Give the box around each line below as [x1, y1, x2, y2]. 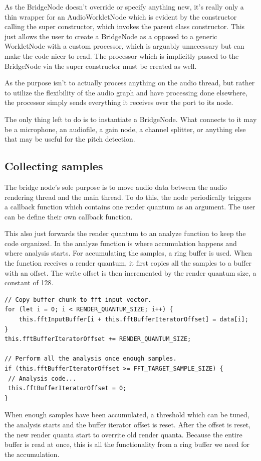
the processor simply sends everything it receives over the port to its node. [5, 97, 233, 107]
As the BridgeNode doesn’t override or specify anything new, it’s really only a [5, 2, 244, 12]
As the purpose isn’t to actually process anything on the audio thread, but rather [5, 77, 255, 88]
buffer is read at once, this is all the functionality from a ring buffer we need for [5, 439, 249, 449]
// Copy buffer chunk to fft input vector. [5, 296, 152, 303]
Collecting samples [5, 158, 103, 174]
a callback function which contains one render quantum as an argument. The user [5, 201, 255, 212]
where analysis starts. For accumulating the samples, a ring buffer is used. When [5, 248, 252, 258]
